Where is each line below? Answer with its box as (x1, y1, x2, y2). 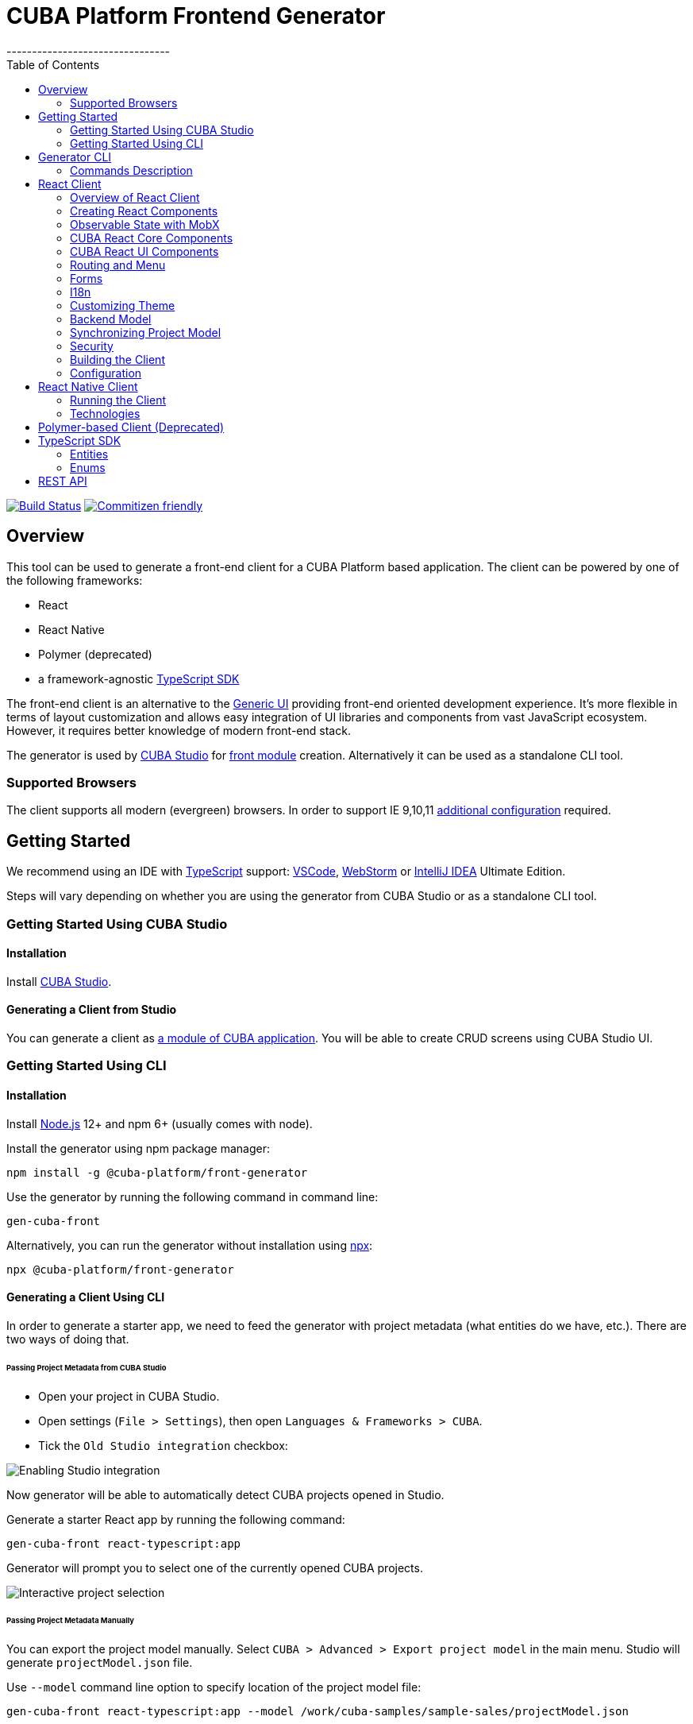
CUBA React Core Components (70, 230, 233, 245)
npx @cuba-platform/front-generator (6, 1262, 234, 1276)
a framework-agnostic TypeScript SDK (38, 671, 240, 686)
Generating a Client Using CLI (6, 1290, 165, 1305)
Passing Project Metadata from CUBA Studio (6, 1363, 167, 1372)
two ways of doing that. (6, 1332, 129, 1346)
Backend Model (70, 311, 152, 326)
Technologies (70, 406, 141, 420)
